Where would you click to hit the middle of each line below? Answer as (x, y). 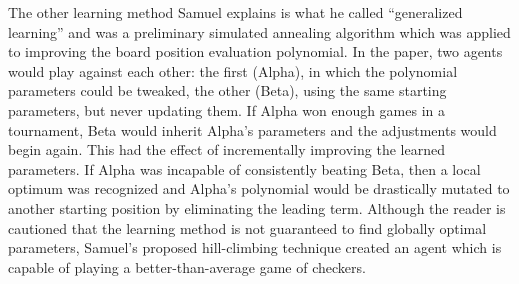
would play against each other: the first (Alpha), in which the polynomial (233, 70)
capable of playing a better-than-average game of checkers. (187, 266)
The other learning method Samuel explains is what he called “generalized (235, 12)
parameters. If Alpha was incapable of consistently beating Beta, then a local (244, 168)
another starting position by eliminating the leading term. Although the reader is (257, 207)
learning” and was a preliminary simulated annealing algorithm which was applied (259, 31)
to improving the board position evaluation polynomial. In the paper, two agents (255, 51)
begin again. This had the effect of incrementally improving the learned (226, 149)
